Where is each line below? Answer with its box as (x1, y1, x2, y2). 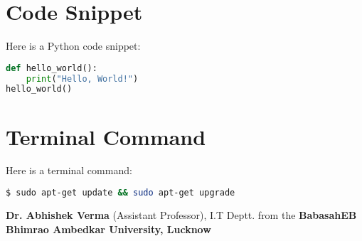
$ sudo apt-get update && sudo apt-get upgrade (6, 188, 235, 198)
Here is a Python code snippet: (6, 38, 141, 53)
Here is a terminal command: (6, 163, 132, 178)
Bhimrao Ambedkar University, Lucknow (6, 221, 211, 236)
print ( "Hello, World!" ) (26, 73, 139, 84)
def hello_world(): (6, 63, 97, 73)
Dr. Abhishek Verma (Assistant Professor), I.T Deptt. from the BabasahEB (6, 207, 357, 222)
